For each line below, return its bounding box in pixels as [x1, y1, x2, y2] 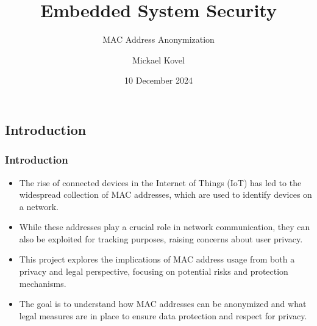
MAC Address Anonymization [102, 33, 215, 46]
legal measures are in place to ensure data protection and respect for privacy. [19, 309, 307, 322]
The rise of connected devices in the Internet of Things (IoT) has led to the [19, 176, 302, 189]
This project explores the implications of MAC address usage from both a [19, 253, 295, 266]
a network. [19, 200, 59, 212]
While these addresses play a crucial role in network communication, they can [19, 220, 310, 233]
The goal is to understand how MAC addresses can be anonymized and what [19, 297, 307, 310]
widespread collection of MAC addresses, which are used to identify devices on [19, 188, 312, 201]
